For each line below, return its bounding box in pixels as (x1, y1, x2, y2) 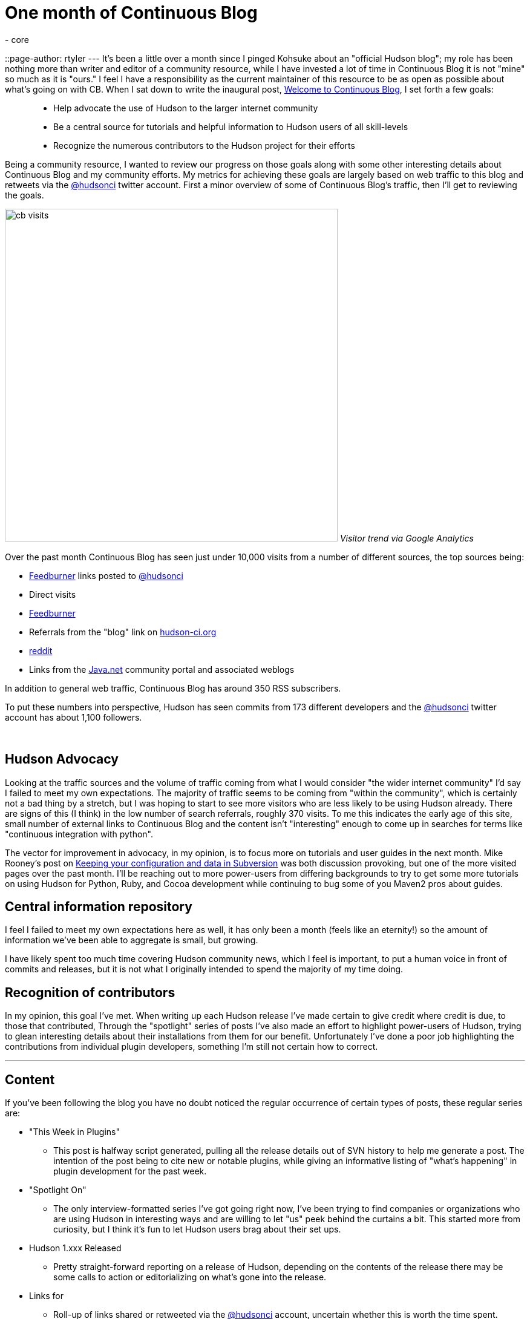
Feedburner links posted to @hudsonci (29, 570, 184, 581)
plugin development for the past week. (53, 1166, 207, 1177)
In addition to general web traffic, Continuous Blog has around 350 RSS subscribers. (5, 682, 341, 693)
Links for (29, 1291, 64, 1301)
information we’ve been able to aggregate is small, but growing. (5, 935, 258, 946)
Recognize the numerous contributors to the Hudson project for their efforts (53, 140, 355, 151)
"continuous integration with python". (5, 828, 154, 839)
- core (5, 34, 29, 45)
